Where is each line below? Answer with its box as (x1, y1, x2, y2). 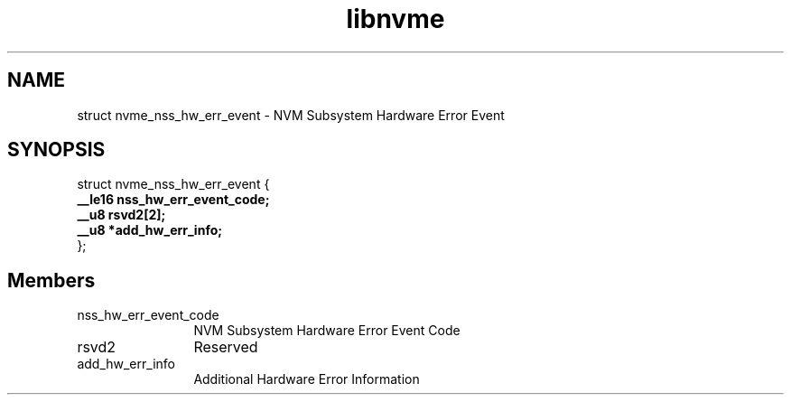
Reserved (193, 338, 258, 357)
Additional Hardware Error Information (193, 371, 420, 388)
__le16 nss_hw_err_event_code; (77, 192, 270, 208)
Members (7, 268, 96, 292)
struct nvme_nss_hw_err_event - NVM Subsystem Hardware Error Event (77, 107, 505, 123)
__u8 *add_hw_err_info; (77, 222, 223, 238)
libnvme (346, 4, 445, 34)
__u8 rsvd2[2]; (77, 207, 166, 223)
